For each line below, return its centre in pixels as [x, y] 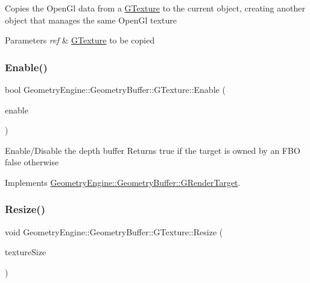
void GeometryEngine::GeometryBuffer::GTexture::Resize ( [114, 231]
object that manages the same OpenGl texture [91, 20]
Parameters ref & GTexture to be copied [80, 40]
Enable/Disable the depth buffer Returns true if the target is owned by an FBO [153, 150]
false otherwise [32, 162]
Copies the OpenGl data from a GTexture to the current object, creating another [155, 8]
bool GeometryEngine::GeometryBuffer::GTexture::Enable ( [115, 89]
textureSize [26, 252]
